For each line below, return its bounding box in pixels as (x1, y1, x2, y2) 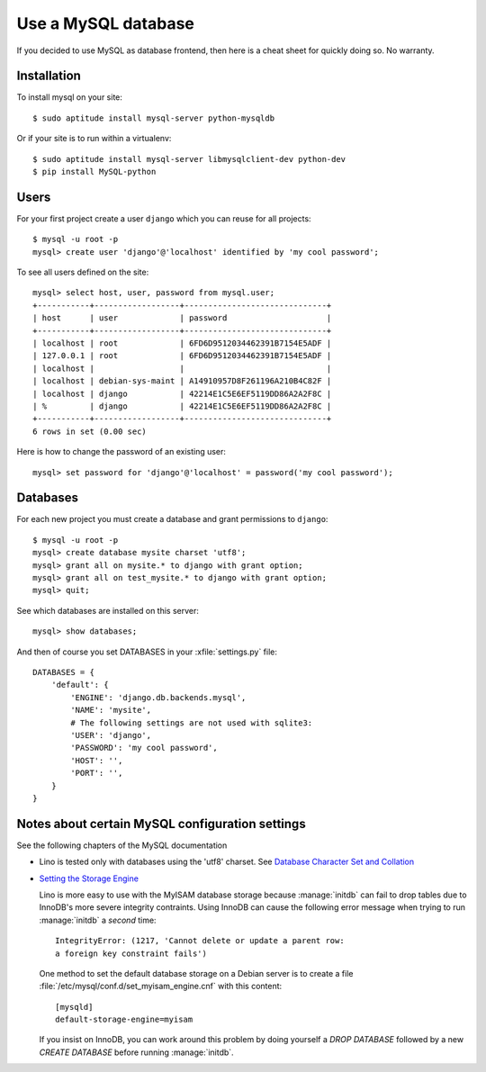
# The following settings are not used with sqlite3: (70, 717, 313, 728)
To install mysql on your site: (16, 92, 123, 103)
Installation (16, 68, 81, 84)
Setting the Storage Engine (39, 873, 139, 884)
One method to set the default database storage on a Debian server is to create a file (39, 968, 354, 978)
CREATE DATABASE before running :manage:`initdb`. (39, 1047, 234, 1058)
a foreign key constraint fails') (55, 948, 207, 959)
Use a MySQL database (16, 14, 195, 33)
